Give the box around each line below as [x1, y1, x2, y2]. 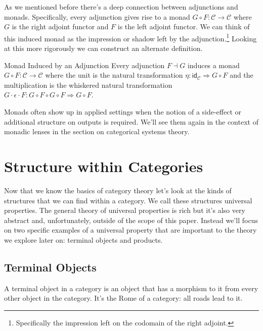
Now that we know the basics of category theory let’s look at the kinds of [4, 185, 232, 195]
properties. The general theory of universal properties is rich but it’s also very [4, 205, 245, 215]
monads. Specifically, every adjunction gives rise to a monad [4, 11, 190, 22]
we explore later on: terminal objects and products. [4, 234, 163, 245]
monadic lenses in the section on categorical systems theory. [4, 126, 190, 137]
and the [230, 70, 253, 80]
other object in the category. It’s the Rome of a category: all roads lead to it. [4, 293, 243, 303]
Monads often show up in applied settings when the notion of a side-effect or [4, 106, 242, 117]
